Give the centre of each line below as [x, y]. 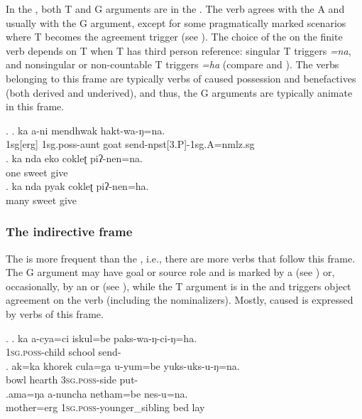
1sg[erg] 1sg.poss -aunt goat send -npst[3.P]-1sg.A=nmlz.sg [130, 144]
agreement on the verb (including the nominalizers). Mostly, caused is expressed [180, 300]
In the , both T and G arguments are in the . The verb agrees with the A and [175, 9]
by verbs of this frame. [55, 313]
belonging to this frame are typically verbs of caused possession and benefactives [181, 78]
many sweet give [41, 200]
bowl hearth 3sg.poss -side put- [72, 380]
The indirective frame [69, 232]
